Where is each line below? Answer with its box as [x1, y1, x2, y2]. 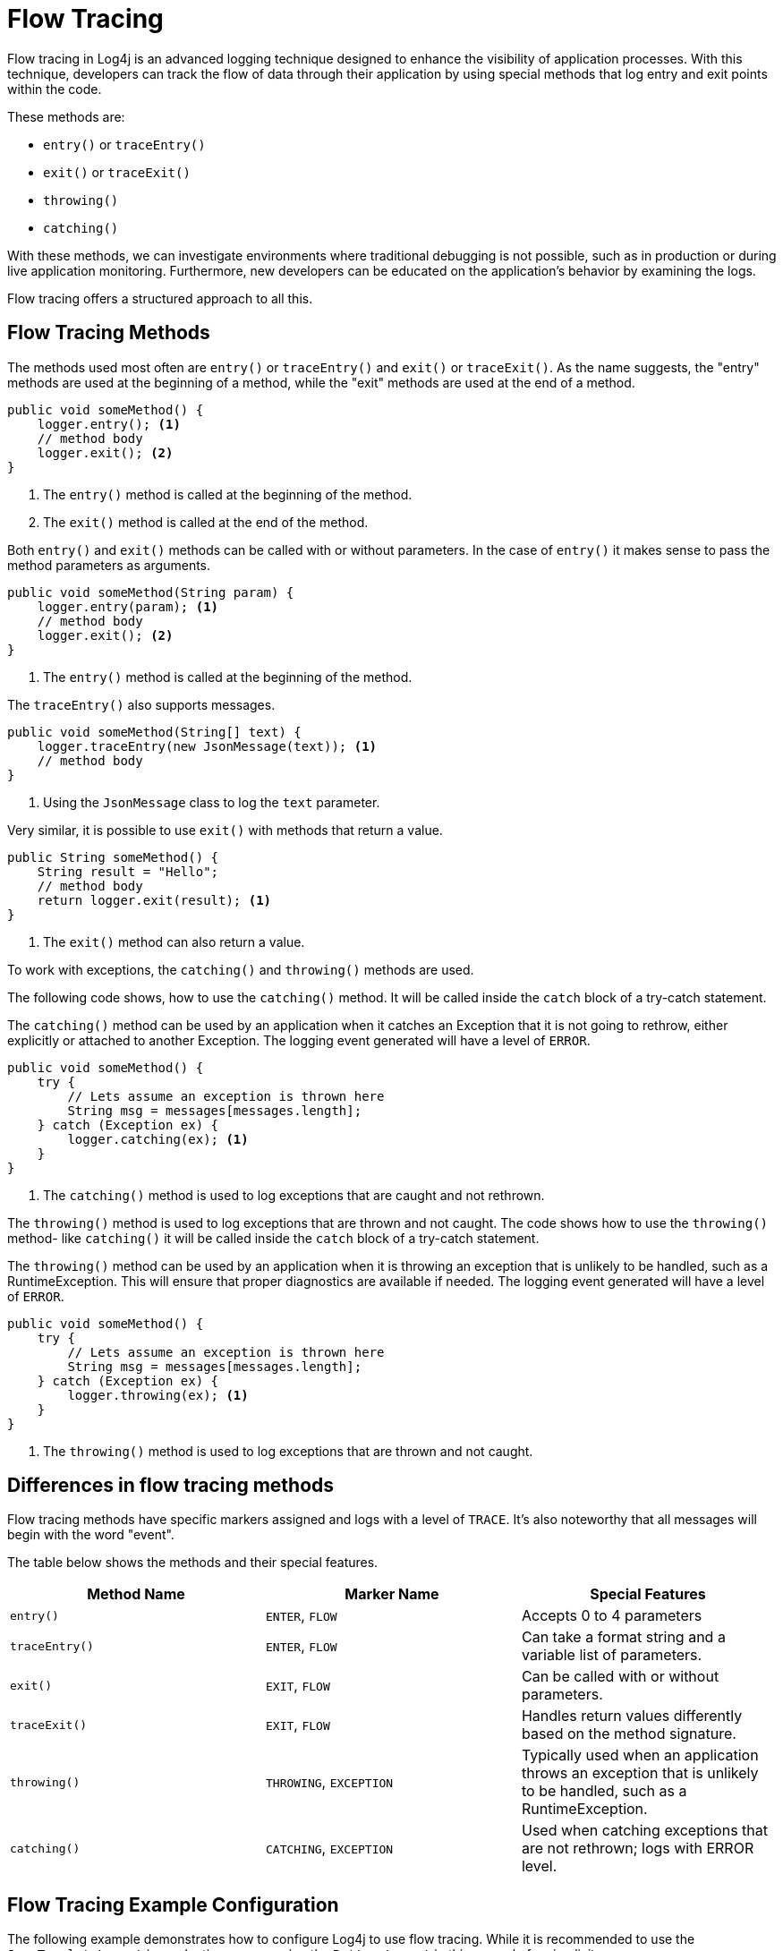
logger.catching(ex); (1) [67, 1131, 249, 1146]
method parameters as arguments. [7, 557, 211, 573]
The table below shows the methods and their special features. [7, 1555, 379, 1571]
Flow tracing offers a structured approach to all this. [7, 290, 313, 306]
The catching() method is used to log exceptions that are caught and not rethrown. [43, 1187, 545, 1203]
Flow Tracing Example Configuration [7, 1893, 339, 1916]
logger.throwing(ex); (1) [67, 1387, 249, 1402]
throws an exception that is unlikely [521, 1764, 759, 1783]
